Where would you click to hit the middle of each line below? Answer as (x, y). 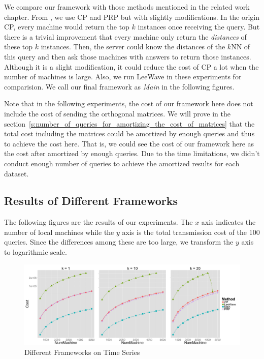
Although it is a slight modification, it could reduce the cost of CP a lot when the (131, 66)
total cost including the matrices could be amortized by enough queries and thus (129, 133)
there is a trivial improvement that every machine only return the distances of (125, 36)
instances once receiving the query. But (199, 27)
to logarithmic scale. (36, 252)
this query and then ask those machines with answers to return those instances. (128, 56)
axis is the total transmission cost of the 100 (191, 232)
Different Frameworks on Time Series (82, 352)
